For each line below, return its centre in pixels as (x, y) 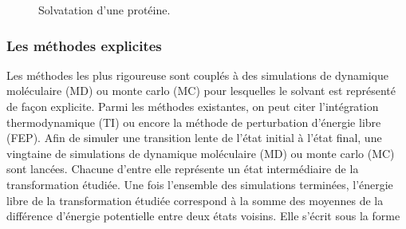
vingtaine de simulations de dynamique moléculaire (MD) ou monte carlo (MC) (201, 153)
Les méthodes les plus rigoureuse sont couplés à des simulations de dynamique (197, 75)
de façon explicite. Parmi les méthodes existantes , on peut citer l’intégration (193, 106)
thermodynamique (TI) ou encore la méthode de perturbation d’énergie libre (194, 122)
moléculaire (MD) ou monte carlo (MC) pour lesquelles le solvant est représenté (201, 91)
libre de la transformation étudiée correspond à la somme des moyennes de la (195, 200)
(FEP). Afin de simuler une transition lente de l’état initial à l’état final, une (194, 138)
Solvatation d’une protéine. (104, 10)
